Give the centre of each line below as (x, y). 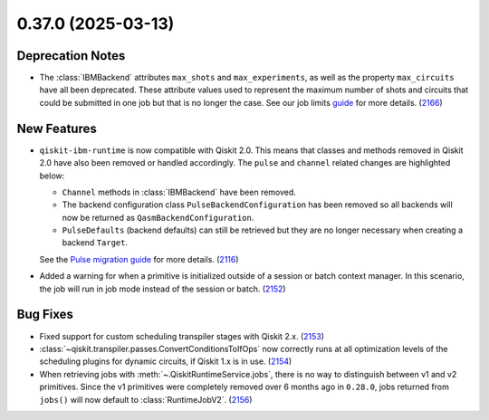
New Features (57, 128)
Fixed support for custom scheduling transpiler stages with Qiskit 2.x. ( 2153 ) (182, 336)
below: (52, 176)
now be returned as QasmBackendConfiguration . (158, 217)
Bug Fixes (45, 315)
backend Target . (95, 243)
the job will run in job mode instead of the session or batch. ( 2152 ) (163, 289)
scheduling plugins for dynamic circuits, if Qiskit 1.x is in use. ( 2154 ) (166, 361)
